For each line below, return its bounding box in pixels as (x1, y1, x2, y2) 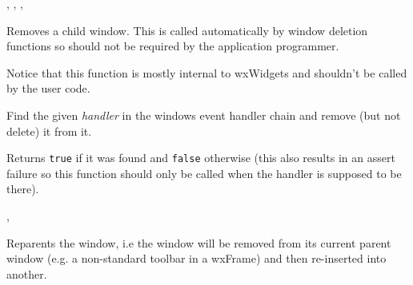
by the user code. (6, 80, 90, 97)
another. (6, 265, 47, 282)
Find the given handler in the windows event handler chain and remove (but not (6, 106, 401, 123)
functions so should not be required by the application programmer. (6, 38, 339, 54)
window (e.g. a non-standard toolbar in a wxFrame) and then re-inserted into (6, 250, 387, 267)
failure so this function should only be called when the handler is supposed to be (6, 164, 402, 181)
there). (6, 180, 39, 197)
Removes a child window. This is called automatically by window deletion (6, 22, 368, 38)
